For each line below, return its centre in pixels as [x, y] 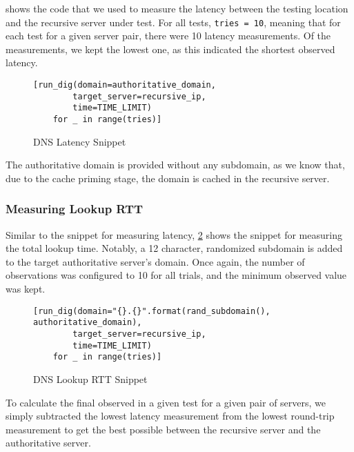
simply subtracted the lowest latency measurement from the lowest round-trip [170, 416]
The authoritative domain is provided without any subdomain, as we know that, [175, 165]
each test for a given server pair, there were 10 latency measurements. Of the [168, 36]
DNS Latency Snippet [80, 141]
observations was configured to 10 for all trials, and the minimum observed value [176, 275]
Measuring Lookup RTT [75, 209]
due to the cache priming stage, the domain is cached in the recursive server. [168, 178]
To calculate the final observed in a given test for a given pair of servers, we [166, 402]
